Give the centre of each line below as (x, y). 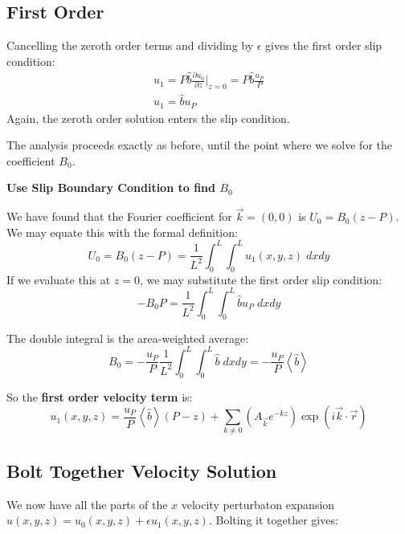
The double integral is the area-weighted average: (128, 338)
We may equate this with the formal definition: (122, 232)
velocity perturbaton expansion (258, 504)
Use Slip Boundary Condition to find (111, 188)
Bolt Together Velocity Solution (142, 470)
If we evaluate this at (59, 279)
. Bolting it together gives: (273, 520)
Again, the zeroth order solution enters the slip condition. (148, 118)
